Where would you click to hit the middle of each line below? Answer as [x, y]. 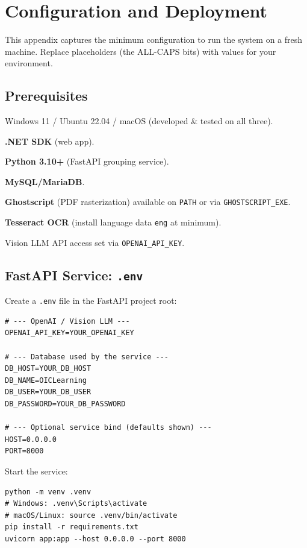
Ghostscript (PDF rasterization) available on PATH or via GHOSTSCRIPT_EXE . [148, 202]
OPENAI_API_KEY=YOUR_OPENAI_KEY [70, 333]
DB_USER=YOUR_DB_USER [48, 392]
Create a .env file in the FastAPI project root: [91, 301]
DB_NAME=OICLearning [46, 380]
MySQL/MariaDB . [45, 181]
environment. [29, 63]
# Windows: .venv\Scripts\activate [76, 504]
